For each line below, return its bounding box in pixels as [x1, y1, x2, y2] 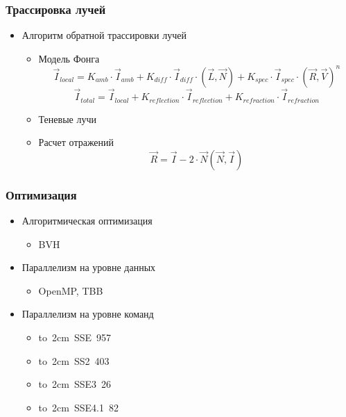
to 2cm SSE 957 [38, 329, 112, 344]
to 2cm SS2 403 [38, 353, 110, 368]
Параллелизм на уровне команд [21, 306, 154, 321]
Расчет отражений [38, 135, 114, 149]
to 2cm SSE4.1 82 [38, 400, 119, 414]
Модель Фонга [38, 51, 100, 65]
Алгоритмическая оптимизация [21, 213, 153, 227]
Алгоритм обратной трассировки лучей [21, 28, 187, 42]
